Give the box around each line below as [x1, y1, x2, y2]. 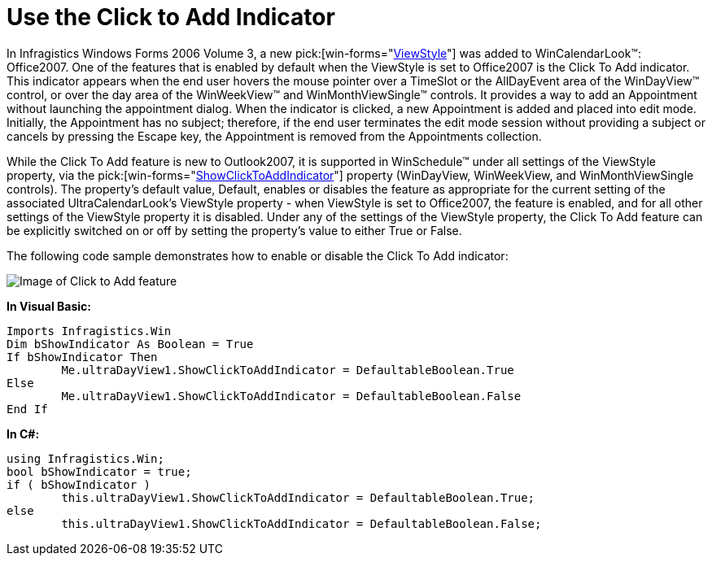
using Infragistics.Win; [7, 451, 164, 465]
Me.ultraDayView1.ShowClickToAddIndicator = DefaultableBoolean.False [61, 389, 522, 403]
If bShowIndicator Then [7, 350, 158, 364]
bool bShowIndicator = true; [7, 464, 192, 478]
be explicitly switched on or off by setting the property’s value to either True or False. [7, 223, 462, 237]
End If [7, 402, 48, 416]
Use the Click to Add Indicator [7, 3, 335, 31]
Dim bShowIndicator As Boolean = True [7, 337, 254, 351]
